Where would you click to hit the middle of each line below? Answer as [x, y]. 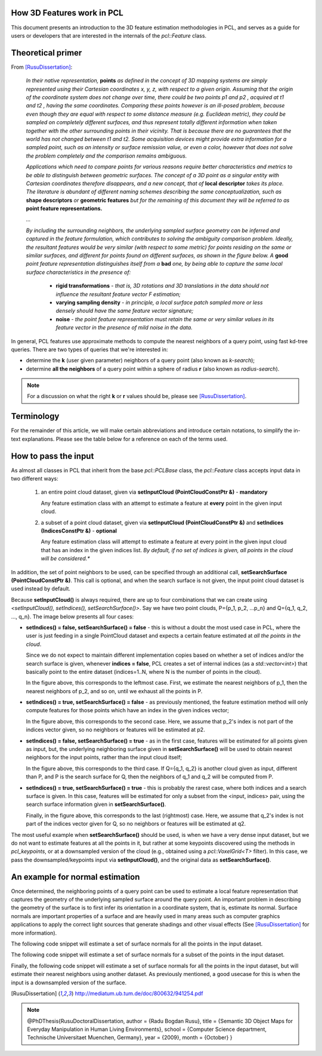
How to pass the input [52, 456]
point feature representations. [64, 208]
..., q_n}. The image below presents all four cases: [72, 616]
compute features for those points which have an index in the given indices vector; [128, 710]
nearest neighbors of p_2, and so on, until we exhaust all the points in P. [114, 691]
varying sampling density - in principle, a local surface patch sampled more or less [159, 302]
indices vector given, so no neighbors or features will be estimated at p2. [115, 730]
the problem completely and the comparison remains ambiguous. [106, 156]
